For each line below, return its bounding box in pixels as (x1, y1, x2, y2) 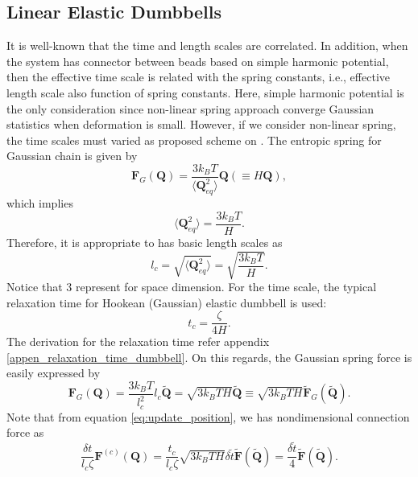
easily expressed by (6, 364, 101, 381)
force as (6, 424, 44, 441)
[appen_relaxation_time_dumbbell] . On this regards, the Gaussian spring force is (6, 348, 412, 365)
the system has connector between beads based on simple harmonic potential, (6, 52, 389, 69)
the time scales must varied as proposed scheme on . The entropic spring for (6, 131, 382, 148)
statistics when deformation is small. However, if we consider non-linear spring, (6, 116, 396, 133)
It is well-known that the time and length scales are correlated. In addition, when (6, 37, 408, 54)
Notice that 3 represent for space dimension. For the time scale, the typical (6, 278, 377, 294)
